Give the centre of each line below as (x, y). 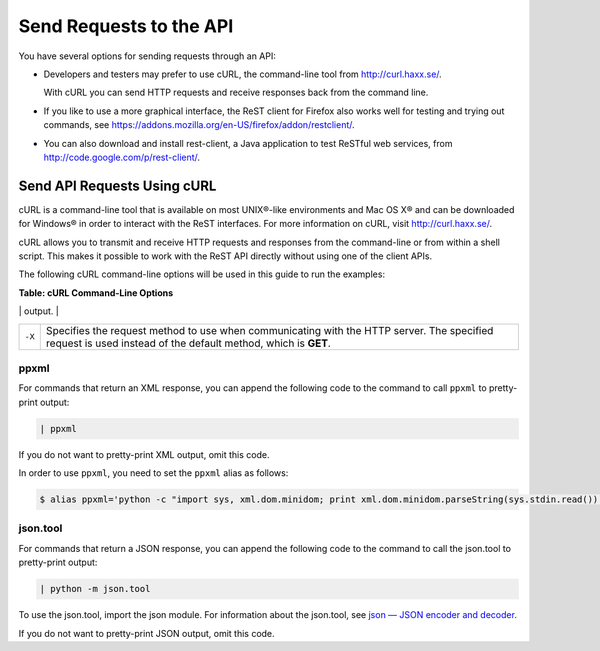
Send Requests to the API (126, 26)
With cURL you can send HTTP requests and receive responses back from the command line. (236, 92)
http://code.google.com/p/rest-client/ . (121, 157)
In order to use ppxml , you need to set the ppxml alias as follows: (153, 473)
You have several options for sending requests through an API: (147, 56)
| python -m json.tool (95, 589)
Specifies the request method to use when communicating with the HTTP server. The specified (269, 330)
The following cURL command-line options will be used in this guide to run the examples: (201, 274)
